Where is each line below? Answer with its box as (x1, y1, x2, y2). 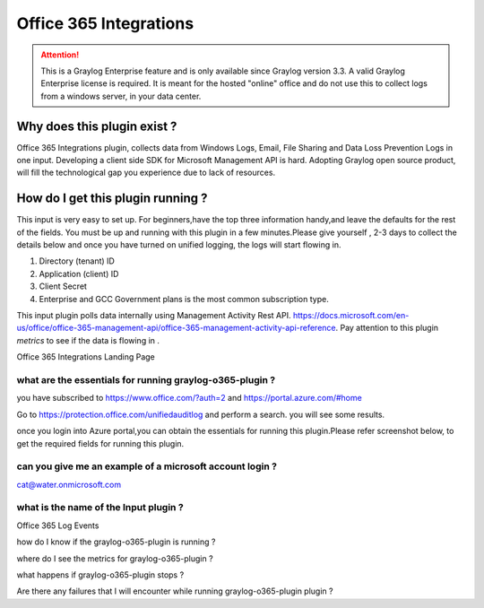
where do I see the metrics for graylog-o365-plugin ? (16, 552, 214, 564)
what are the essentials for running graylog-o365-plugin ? (16, 373, 276, 386)
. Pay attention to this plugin (335, 323, 439, 334)
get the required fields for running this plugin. (16, 438, 185, 448)
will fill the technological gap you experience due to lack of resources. (16, 167, 276, 178)
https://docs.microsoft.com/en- (292, 310, 410, 321)
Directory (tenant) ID (39, 256, 116, 266)
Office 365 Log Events (16, 520, 99, 531)
